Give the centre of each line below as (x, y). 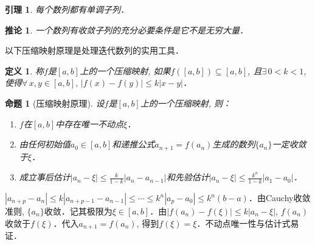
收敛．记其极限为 (78, 211)
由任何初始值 (45, 144)
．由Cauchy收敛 (279, 198)
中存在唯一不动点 (89, 123)
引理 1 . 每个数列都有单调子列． (67, 9)
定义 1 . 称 (24, 70)
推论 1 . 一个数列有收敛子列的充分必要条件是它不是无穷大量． (126, 30)
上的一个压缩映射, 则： (186, 103)
